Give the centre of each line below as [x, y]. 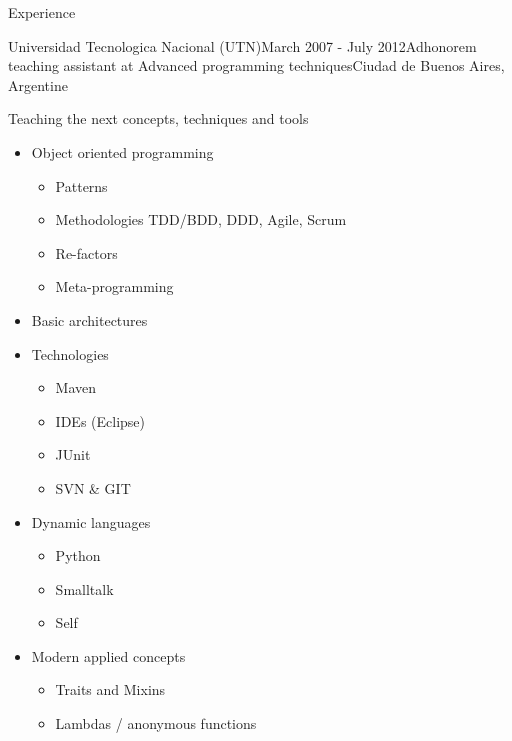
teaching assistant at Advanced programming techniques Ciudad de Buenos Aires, [256, 65]
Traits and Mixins [110, 689]
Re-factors [86, 252]
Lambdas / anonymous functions [156, 723]
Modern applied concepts [108, 655]
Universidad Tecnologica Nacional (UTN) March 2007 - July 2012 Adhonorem [242, 45]
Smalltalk [84, 588]
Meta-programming [114, 286]
